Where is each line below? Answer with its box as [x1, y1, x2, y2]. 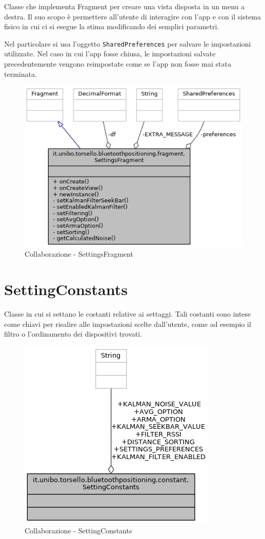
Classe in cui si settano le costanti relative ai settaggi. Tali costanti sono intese [4, 308, 251, 319]
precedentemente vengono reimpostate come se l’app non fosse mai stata [4, 58, 231, 69]
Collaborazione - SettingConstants [25, 525, 132, 535]
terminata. [4, 68, 37, 79]
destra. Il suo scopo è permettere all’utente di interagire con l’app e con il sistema [4, 11, 261, 22]
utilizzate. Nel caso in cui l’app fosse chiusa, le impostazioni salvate [4, 48, 216, 59]
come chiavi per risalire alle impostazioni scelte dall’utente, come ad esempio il [4, 318, 251, 329]
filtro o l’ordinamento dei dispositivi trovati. [4, 328, 142, 339]
